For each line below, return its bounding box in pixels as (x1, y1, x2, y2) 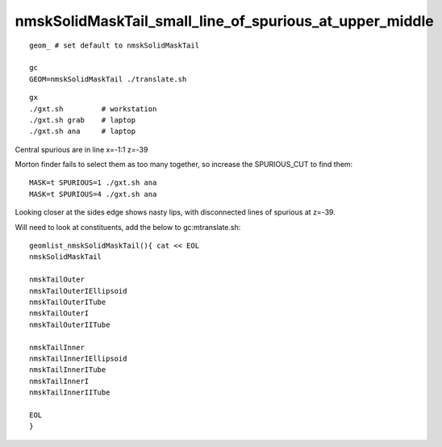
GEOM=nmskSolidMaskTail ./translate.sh (29, 74, 187, 84)
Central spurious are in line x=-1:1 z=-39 (15, 144, 148, 154)
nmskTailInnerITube (29, 366, 106, 374)
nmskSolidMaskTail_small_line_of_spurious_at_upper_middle (15, 12, 435, 30)
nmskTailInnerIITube (29, 388, 110, 397)
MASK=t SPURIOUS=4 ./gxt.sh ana (29, 190, 157, 198)
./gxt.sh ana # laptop (29, 127, 136, 136)
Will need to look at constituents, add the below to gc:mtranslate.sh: (15, 222, 241, 232)
